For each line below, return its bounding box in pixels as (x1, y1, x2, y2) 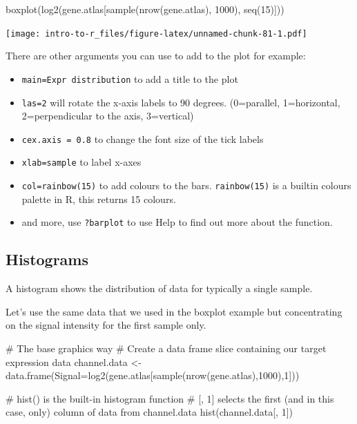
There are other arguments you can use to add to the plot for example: (6, 48, 306, 63)
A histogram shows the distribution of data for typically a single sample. (6, 281, 313, 296)
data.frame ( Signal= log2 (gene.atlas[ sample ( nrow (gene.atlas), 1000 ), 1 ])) (6, 368, 300, 383)
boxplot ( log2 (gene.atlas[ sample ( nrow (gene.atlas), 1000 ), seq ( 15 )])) (6, 2, 284, 16)
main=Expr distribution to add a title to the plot (21, 71, 238, 86)
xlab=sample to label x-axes (21, 155, 142, 169)
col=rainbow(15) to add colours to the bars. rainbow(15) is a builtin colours (21, 178, 351, 193)
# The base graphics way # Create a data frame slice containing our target (6, 340, 327, 355)
